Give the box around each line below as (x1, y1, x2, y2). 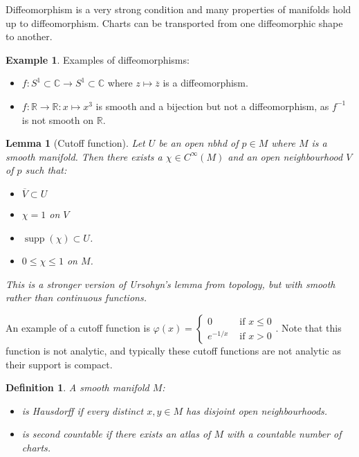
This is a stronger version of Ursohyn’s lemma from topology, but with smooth (6, 276, 335, 291)
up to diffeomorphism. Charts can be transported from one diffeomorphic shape (6, 15, 343, 30)
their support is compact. (6, 357, 113, 371)
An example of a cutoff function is (6, 320, 150, 334)
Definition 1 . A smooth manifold (6, 380, 149, 395)
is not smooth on (21, 112, 94, 127)
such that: (25, 163, 67, 177)
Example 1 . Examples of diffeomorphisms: (6, 52, 190, 66)
